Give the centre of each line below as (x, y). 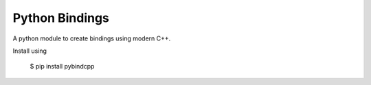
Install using (30, 51)
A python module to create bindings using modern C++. (92, 38)
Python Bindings (61, 18)
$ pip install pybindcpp (62, 66)
